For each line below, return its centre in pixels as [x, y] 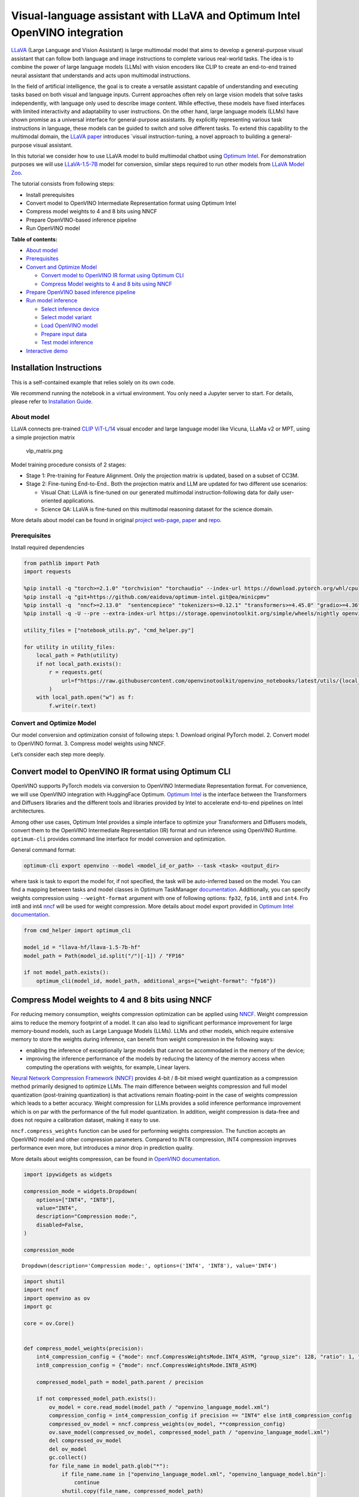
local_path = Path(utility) [77, 655]
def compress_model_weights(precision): [83, 1348]
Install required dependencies [48, 547]
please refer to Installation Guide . [52, 402]
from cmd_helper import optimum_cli [77, 931]
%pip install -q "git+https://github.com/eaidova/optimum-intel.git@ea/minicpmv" [147, 597]
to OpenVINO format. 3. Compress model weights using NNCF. [88, 743]
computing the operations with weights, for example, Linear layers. [108, 1067]
